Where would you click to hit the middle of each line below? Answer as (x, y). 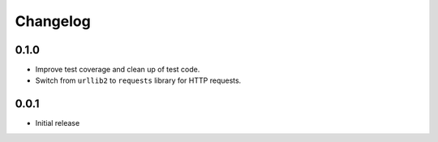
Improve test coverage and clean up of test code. (118, 70)
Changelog (53, 21)
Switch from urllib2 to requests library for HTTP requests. (138, 80)
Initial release (58, 123)
